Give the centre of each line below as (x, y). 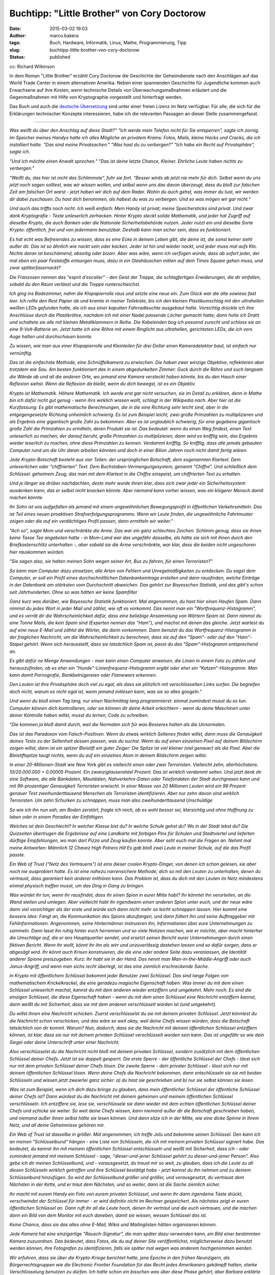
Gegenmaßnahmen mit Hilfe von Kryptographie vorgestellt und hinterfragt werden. (96, 97)
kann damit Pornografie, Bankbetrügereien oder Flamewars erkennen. (83, 675)
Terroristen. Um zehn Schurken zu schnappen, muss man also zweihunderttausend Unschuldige (111, 800)
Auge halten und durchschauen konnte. (51, 336)
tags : (15, 43)
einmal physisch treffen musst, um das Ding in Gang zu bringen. (77, 885)
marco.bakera (64, 35)
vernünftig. (21, 353)
